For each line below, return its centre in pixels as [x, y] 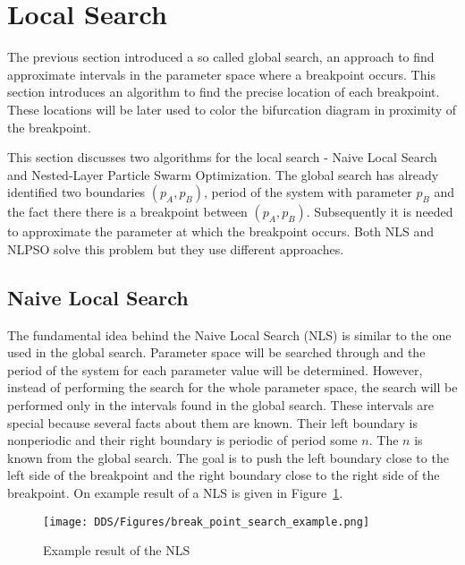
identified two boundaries [76, 192]
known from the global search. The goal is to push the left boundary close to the [228, 457]
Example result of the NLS [117, 550]
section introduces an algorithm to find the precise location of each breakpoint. [224, 92]
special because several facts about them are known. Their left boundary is [213, 422]
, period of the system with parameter [308, 192]
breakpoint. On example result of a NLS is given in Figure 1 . [175, 493]
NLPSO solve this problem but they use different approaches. [176, 248]
